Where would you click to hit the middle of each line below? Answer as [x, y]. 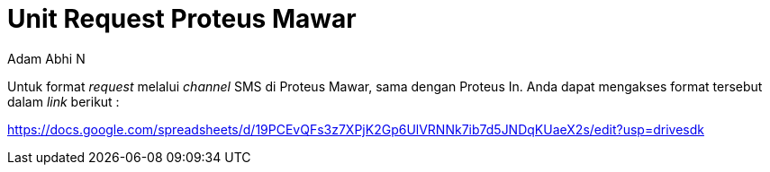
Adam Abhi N [46, 58]
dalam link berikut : [63, 101]
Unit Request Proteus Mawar [182, 19]
